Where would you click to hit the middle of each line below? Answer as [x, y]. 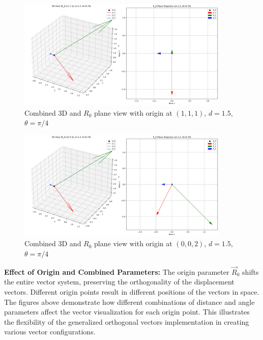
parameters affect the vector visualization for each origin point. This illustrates [127, 312]
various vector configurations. [50, 332]
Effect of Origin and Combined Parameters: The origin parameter [117, 271]
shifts [251, 271]
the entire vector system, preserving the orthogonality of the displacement [119, 282]
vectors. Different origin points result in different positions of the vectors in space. [132, 291]
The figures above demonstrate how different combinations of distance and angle [129, 302]
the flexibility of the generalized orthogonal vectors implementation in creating [127, 321]
